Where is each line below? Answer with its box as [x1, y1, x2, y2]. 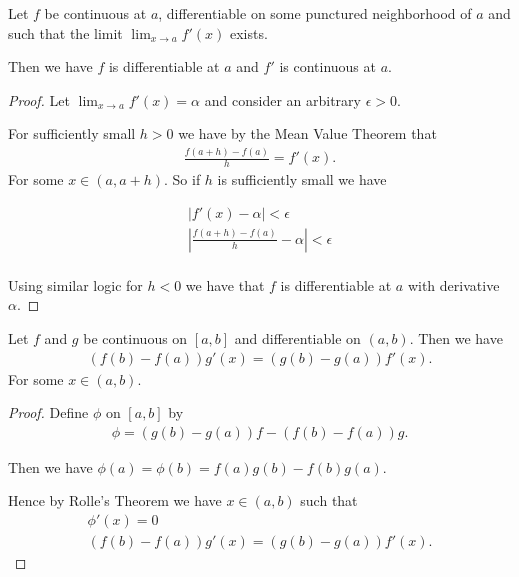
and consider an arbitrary [204, 89, 361, 110]
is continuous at [279, 56, 376, 77]
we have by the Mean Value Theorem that [178, 123, 437, 144]
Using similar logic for [8, 274, 143, 295]
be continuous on [83, 328, 188, 349]
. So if [164, 169, 201, 190]
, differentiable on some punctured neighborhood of [158, 3, 472, 23]
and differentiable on [234, 328, 361, 349]
